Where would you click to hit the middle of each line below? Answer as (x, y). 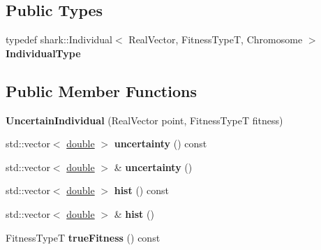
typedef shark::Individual (59, 39)
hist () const (141, 190)
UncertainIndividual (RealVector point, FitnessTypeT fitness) (144, 120)
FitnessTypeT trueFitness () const (83, 237)
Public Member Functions (101, 90)
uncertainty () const (160, 144)
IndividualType (43, 53)
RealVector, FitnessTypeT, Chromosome (216, 39)
